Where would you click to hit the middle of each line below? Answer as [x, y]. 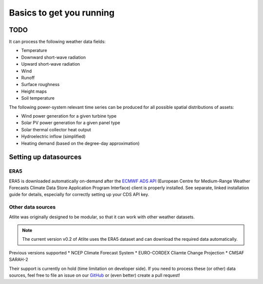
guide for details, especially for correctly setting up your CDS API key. [79, 195]
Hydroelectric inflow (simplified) [53, 137]
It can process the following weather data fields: [57, 42]
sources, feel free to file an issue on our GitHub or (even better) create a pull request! [94, 275]
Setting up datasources [45, 157]
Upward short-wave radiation [51, 64]
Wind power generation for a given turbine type [69, 116]
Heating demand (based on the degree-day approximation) [80, 143]
